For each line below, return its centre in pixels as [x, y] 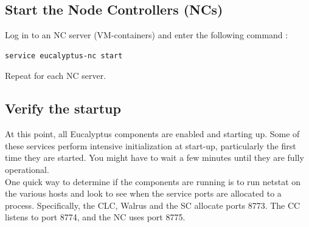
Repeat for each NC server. [56, 76]
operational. [27, 169]
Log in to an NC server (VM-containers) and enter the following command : [147, 35]
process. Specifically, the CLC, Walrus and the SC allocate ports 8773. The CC [153, 205]
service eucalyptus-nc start [64, 56]
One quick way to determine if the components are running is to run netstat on [153, 181]
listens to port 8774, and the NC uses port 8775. [95, 217]
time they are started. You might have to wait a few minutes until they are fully [154, 158]
